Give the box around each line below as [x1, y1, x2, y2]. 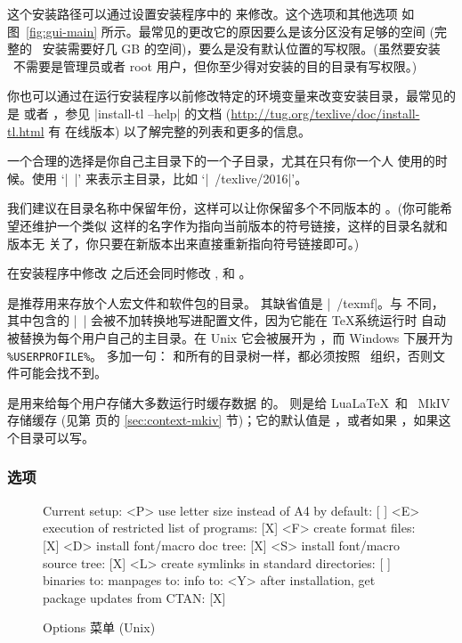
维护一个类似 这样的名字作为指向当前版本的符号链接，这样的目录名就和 [31, 216, 448, 234]
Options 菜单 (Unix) [43, 618, 156, 637]
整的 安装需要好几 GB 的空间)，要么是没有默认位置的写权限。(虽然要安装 [7, 39, 441, 58]
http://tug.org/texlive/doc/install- [231, 103, 420, 122]
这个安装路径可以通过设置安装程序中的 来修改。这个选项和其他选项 [7, 4, 398, 22]
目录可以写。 [19, 427, 94, 446]
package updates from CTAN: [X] [43, 588, 226, 606]
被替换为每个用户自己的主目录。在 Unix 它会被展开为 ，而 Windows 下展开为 [7, 328, 453, 346]
